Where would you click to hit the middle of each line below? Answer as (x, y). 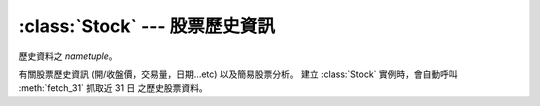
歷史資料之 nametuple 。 (68, 56)
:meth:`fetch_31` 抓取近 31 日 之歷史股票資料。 (113, 88)
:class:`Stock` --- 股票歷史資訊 (146, 26)
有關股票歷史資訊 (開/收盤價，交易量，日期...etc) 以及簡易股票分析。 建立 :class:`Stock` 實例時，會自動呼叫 (238, 74)
